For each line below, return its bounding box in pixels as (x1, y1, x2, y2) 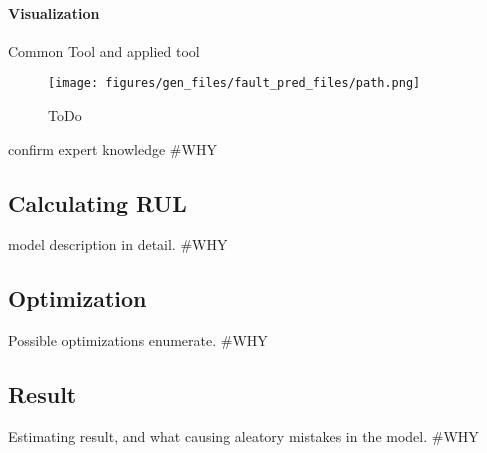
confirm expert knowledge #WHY (8, 138, 217, 159)
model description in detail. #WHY (8, 234, 228, 255)
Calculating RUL (8, 187, 187, 218)
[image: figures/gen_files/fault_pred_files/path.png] (48, 76, 421, 91)
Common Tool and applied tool (8, 40, 200, 61)
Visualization (8, 2, 100, 23)
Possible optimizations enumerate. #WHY (8, 330, 268, 351)
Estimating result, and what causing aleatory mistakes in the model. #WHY (8, 426, 479, 447)
